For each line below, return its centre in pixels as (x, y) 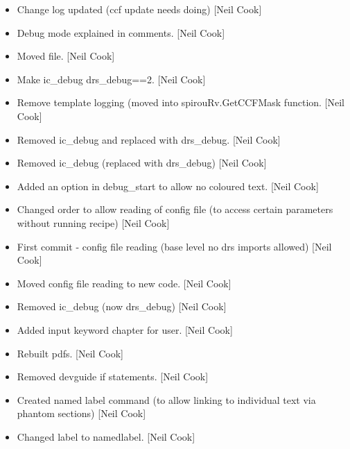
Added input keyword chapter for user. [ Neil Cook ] (125, 329)
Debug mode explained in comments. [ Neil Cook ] (121, 32)
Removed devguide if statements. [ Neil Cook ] (113, 376)
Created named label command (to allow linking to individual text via (166, 399)
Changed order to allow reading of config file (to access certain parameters (175, 209)
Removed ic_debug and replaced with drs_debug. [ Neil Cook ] (149, 139)
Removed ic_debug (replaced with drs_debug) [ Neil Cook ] (142, 163)
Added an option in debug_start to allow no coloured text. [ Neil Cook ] (168, 186)
